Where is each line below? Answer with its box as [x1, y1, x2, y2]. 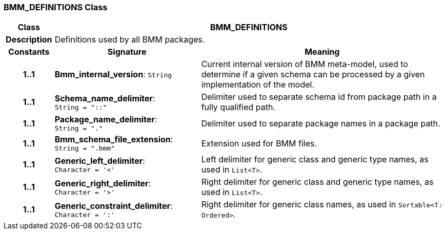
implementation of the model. [201, 79, 315, 90]
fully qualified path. [201, 102, 275, 113]
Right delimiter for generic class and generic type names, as [201, 177, 434, 187]
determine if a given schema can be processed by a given [201, 69, 425, 80]
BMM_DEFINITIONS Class [4, 2, 108, 12]
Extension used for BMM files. [201, 138, 317, 148]
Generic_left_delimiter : [54, 155, 145, 166]
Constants [8, 47, 50, 57]
